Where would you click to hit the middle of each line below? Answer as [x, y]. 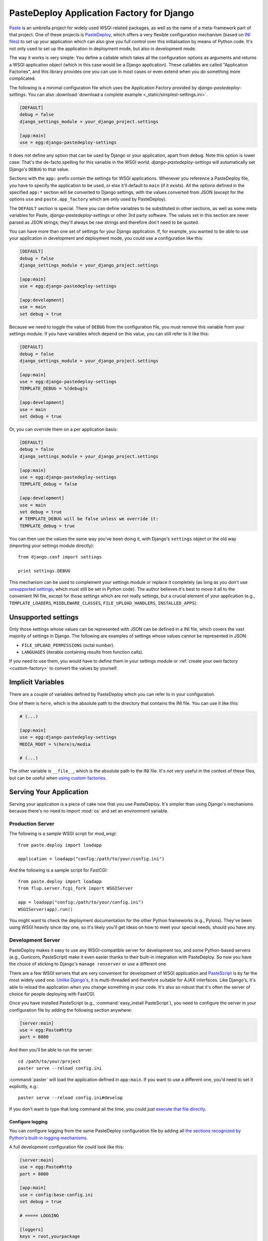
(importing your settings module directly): [52, 546]
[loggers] [32, 1229]
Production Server [32, 824]
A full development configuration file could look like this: [67, 1147]
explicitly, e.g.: [24, 1086]
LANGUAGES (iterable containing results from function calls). [82, 652]
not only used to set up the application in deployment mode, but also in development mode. [103, 48]
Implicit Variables [37, 682]
